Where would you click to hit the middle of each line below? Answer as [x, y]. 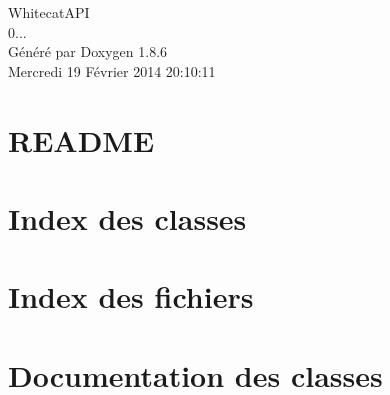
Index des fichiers [131, 296]
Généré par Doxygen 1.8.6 [88, 51]
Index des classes [127, 217]
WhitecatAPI [49, 12]
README [81, 139]
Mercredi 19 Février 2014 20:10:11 [112, 70]
